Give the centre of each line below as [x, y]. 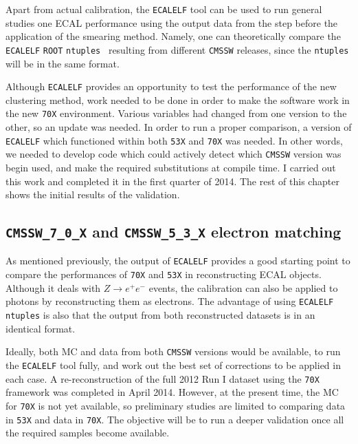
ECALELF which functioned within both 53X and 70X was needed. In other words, [174, 140]
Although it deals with [53, 287]
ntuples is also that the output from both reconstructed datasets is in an [160, 315]
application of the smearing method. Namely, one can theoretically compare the [173, 36]
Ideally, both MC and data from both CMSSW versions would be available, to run [173, 351]
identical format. [41, 328]
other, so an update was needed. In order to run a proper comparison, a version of [179, 127]
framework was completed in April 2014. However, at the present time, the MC [172, 392]
